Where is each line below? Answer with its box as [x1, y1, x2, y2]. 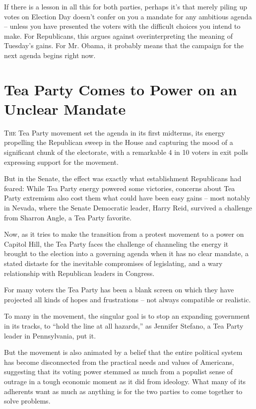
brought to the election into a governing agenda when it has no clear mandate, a [4, 248, 249, 259]
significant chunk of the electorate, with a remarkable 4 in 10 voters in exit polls [4, 147, 248, 157]
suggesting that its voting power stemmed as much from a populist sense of [4, 366, 233, 377]
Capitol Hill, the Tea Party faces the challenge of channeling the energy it [4, 238, 229, 249]
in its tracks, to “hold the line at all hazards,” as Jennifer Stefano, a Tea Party [4, 320, 244, 331]
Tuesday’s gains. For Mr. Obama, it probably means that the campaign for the [4, 40, 244, 51]
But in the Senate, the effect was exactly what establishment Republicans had [4, 173, 242, 184]
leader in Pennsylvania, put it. [4, 330, 96, 341]
